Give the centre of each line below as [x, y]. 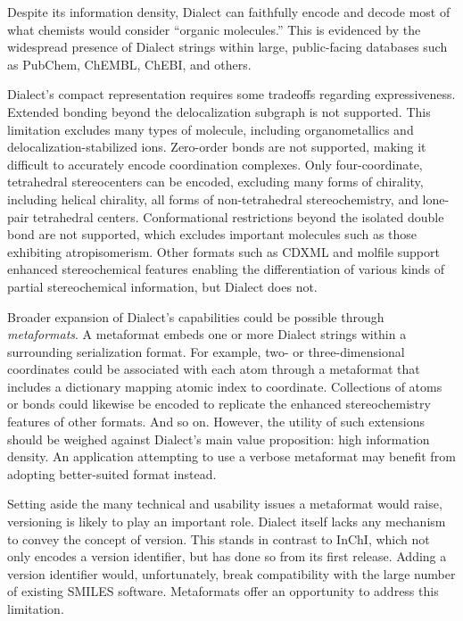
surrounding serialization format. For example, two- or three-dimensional [206, 351]
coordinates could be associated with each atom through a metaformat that [214, 369]
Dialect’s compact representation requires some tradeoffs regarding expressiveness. [231, 94]
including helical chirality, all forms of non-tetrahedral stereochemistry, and [213, 199]
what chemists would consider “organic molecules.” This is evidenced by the [214, 29]
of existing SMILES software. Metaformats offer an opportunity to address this [223, 591]
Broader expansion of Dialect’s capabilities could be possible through [196, 316]
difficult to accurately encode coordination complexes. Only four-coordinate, [215, 164]
